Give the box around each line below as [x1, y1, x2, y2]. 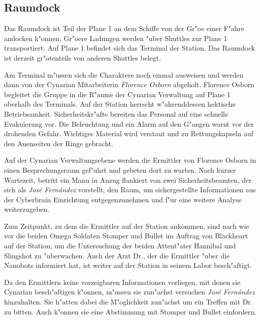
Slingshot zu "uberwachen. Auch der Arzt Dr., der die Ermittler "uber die [4, 250, 230, 260]
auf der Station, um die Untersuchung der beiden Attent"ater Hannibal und [4, 240, 236, 251]
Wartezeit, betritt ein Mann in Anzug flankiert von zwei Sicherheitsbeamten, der [4, 174, 252, 185]
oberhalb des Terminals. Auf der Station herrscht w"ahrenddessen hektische [4, 99, 236, 109]
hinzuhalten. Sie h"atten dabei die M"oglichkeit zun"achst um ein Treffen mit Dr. [4, 296, 253, 307]
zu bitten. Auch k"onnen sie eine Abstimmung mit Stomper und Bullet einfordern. [4, 306, 256, 316]
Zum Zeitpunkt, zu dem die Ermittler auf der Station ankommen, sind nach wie [4, 220, 249, 231]
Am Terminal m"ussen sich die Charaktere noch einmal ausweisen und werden [4, 69, 243, 80]
